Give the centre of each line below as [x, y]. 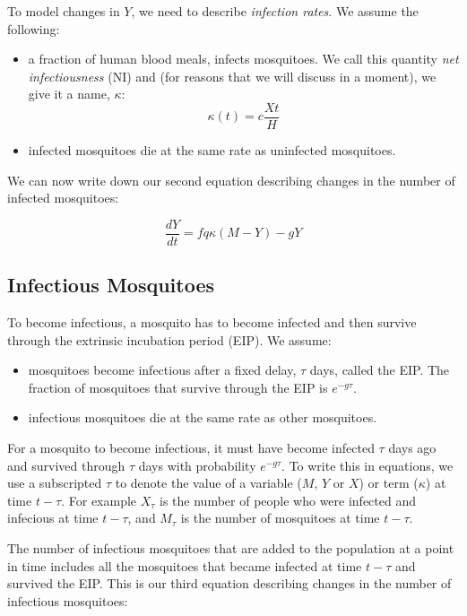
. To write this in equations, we [368, 465]
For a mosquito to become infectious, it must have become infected [191, 448]
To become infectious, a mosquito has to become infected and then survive [212, 322]
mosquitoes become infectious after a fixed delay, [162, 370]
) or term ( [389, 483]
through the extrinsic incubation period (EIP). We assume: [169, 339]
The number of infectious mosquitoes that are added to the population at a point [231, 548]
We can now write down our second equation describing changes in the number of [231, 180]
